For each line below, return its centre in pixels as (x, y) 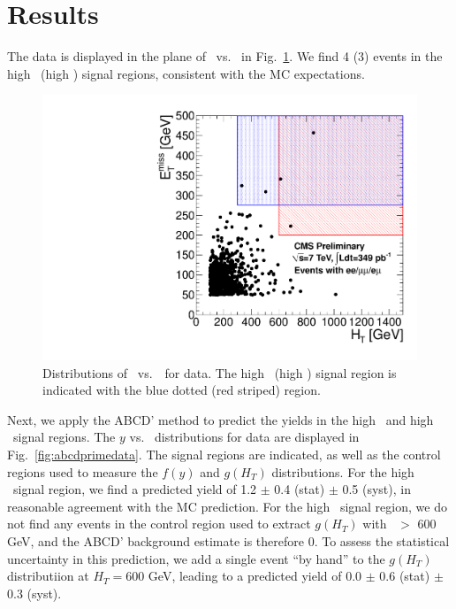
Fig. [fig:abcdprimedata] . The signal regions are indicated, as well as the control (224, 454)
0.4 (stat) (300, 489)
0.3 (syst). (34, 593)
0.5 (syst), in (376, 489)
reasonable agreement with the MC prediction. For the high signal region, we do (227, 506)
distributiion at (48, 576)
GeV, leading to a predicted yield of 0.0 (255, 576)
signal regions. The (64, 437)
